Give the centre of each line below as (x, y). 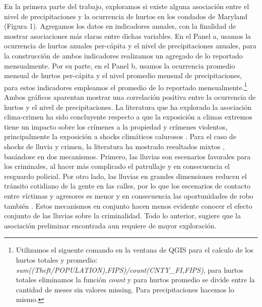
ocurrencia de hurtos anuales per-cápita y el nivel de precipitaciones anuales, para (130, 46)
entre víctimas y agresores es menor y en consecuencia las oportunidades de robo (129, 195)
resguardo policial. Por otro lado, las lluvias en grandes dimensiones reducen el (125, 176)
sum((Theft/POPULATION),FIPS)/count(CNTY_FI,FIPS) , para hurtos (129, 269)
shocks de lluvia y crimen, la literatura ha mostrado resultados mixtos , (114, 146)
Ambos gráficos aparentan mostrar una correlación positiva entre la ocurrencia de (130, 97)
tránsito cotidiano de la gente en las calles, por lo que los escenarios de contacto (127, 186)
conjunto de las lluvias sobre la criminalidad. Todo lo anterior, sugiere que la (122, 216)
